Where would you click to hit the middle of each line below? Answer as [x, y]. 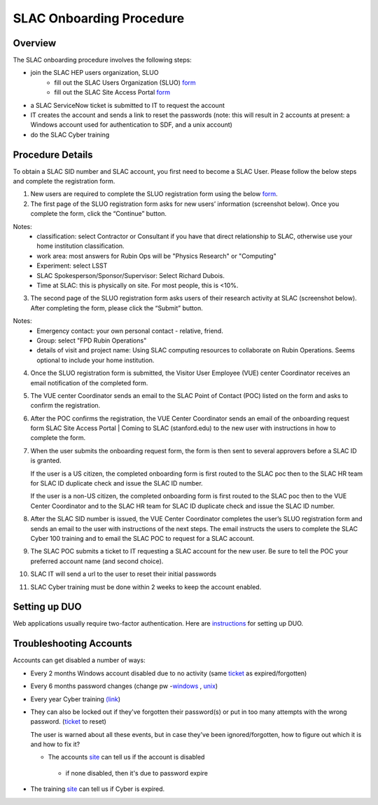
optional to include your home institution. [96, 360]
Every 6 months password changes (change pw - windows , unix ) [124, 686]
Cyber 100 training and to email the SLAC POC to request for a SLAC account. [142, 538]
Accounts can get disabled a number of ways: [79, 660]
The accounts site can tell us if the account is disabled [126, 757]
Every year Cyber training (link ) [76, 699]
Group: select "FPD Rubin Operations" [92, 340]
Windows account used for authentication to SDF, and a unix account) [131, 125]
